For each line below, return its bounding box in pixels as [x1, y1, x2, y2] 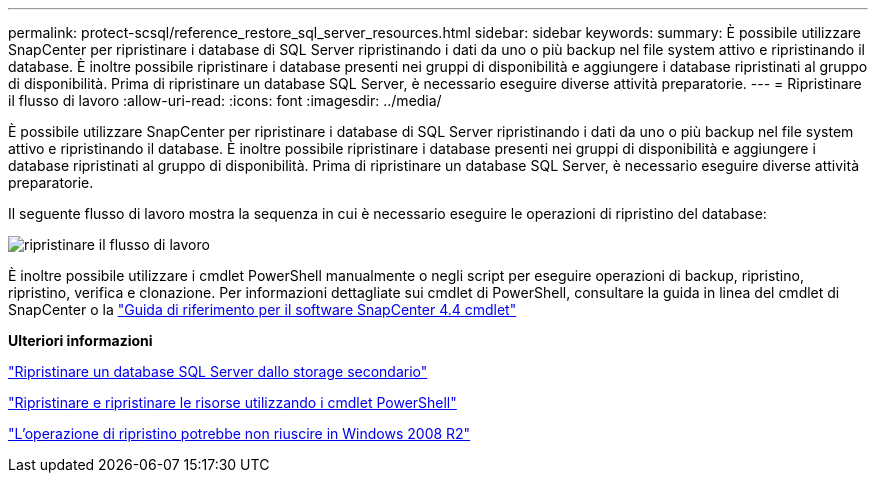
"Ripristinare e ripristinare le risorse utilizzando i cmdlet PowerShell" [8, 394, 457, 411]
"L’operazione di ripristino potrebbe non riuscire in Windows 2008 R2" [8, 425, 471, 442]
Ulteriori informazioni [8, 332, 153, 349]
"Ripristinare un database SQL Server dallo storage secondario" [8, 363, 428, 380]
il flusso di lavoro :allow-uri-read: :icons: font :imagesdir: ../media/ [8, 92, 442, 109]
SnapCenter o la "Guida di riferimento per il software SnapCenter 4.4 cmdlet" [8, 301, 517, 318]
